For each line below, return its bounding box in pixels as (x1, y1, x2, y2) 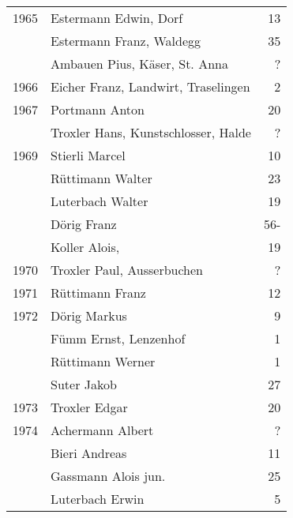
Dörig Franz (51, 215, 117, 233)
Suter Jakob (51, 375, 117, 393)
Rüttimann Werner (51, 352, 156, 370)
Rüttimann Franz (51, 283, 146, 302)
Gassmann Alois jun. (51, 467, 166, 485)
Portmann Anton (51, 100, 145, 118)
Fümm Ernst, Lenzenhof (51, 329, 186, 347)
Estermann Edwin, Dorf (51, 9, 183, 27)
